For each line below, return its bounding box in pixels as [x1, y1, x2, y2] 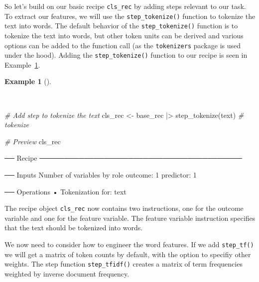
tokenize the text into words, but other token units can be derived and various [4, 30, 244, 40]
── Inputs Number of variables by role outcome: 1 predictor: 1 [4, 170, 197, 180]
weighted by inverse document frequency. [4, 268, 129, 279]
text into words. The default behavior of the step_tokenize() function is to [4, 20, 238, 31]
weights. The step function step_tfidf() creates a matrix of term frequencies [4, 259, 243, 269]
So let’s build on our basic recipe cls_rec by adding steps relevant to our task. [4, 1, 246, 11]
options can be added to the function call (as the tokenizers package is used [4, 40, 241, 50]
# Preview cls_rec [4, 136, 61, 146]
